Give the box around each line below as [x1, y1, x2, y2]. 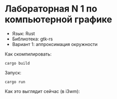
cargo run [5, 79, 26, 84]
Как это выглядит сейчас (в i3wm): [5, 88, 80, 94]
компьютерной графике [5, 14, 112, 25]
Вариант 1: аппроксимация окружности [12, 41, 98, 47]
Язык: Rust [12, 30, 35, 36]
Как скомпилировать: [5, 51, 52, 57]
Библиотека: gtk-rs [12, 36, 53, 42]
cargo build [5, 61, 30, 66]
